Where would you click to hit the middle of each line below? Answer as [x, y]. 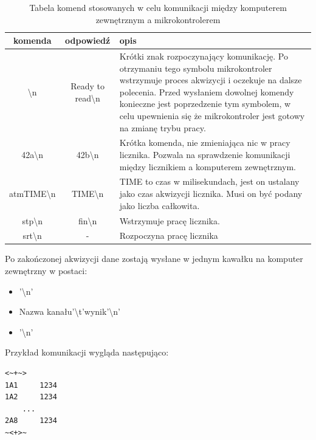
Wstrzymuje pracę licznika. [170, 220]
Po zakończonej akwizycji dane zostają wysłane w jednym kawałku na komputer [154, 259]
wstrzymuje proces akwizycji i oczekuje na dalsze [211, 80]
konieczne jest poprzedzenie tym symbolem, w [205, 104]
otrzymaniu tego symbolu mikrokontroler [196, 68]
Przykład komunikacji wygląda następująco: [87, 352]
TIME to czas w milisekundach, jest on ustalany [209, 181]
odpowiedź [88, 40]
